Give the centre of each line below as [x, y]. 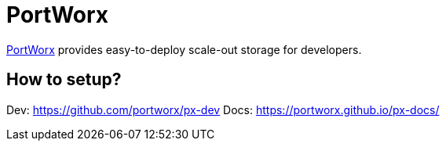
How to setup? [64, 80]
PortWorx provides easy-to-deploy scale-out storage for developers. [184, 49]
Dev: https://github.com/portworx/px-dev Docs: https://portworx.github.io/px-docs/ [223, 109]
